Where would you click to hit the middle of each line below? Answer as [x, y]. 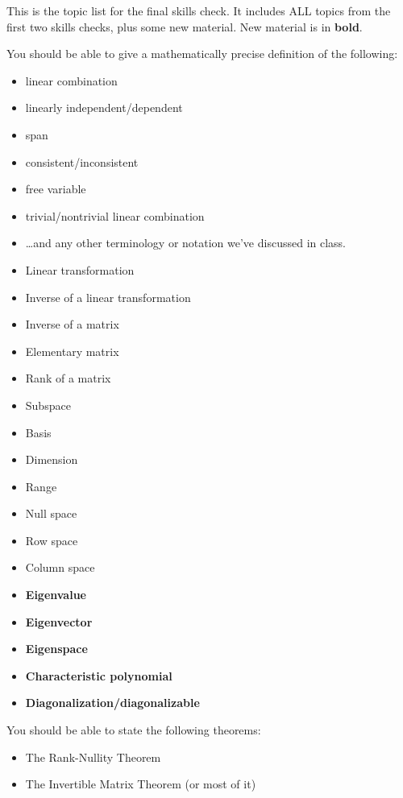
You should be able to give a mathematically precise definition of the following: [202, 54]
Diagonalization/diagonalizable [112, 703]
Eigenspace [56, 649]
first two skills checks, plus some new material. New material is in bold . [185, 26]
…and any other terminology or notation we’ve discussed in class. [186, 243]
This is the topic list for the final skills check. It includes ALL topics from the [199, 10]
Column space [60, 567]
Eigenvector [59, 621]
